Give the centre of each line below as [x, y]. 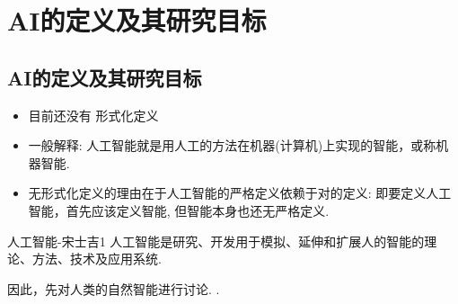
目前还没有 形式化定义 [93, 115]
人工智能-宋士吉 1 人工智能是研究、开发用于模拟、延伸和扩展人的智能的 [216, 241]
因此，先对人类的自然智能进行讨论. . [114, 288]
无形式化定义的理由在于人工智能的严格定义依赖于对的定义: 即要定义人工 [240, 193]
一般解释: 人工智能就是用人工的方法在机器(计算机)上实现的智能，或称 [232, 145]
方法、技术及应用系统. [97, 259]
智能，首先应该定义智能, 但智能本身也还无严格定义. [179, 210]
